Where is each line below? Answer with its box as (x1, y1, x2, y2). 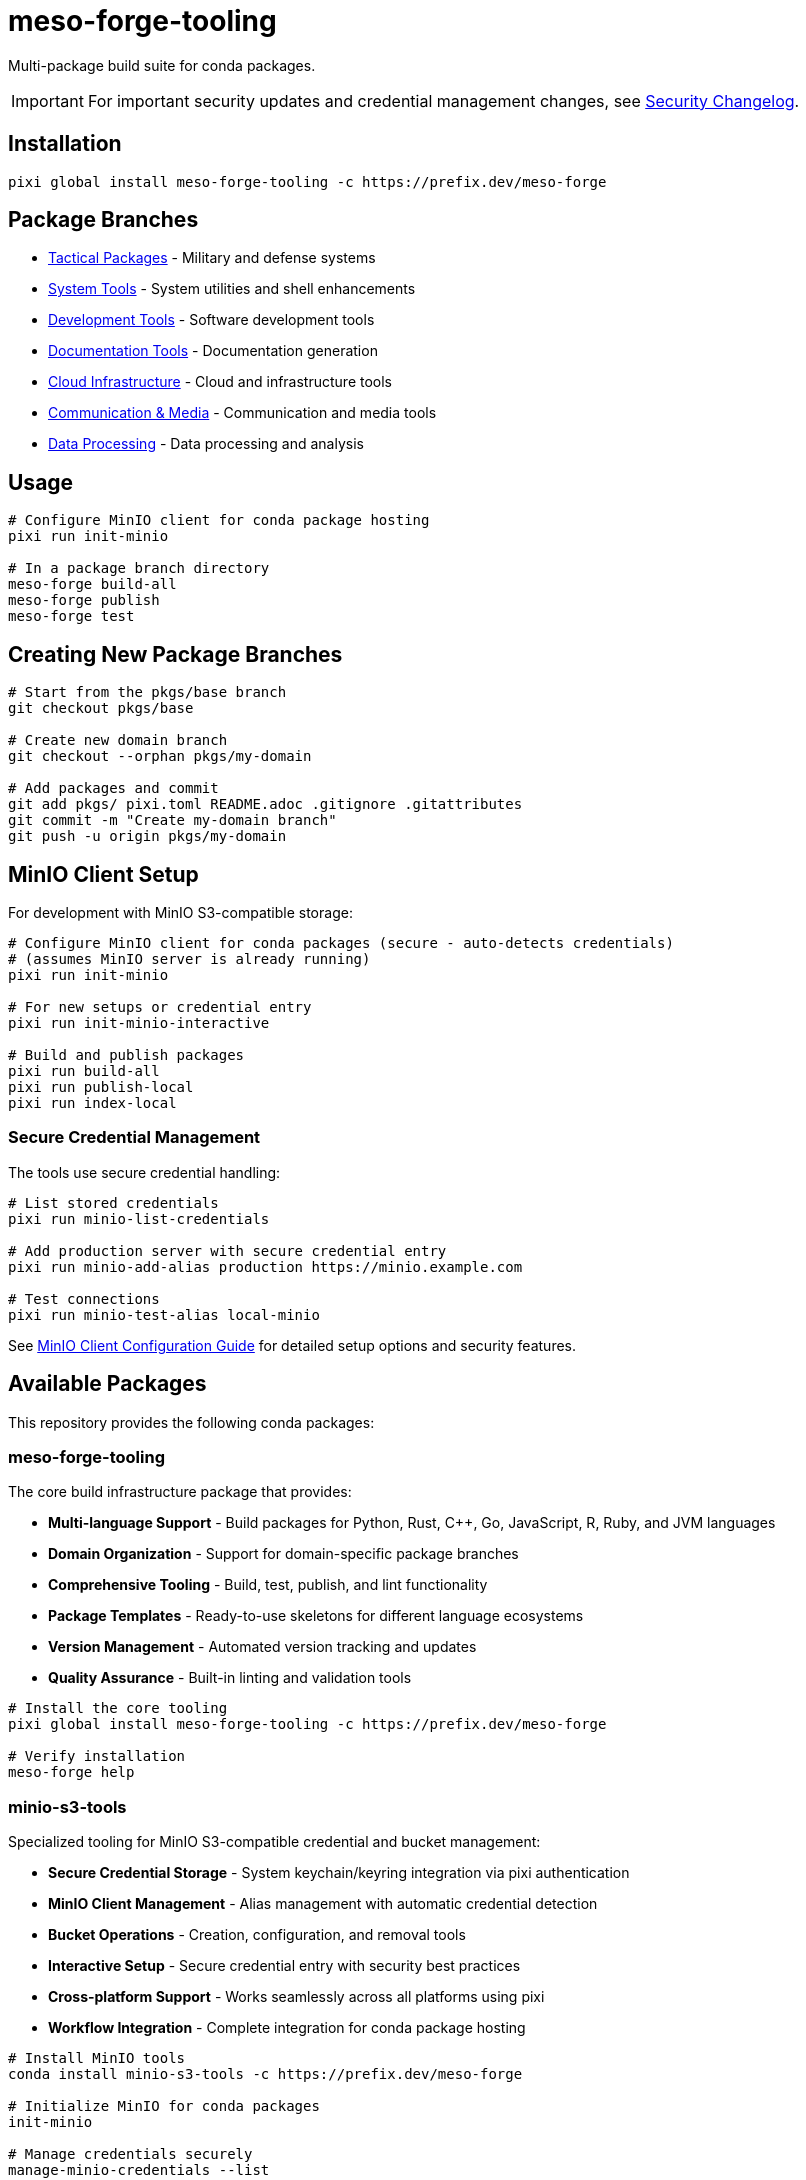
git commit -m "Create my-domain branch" (8, 812, 337, 829)
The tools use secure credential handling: (8, 1163, 281, 1181)
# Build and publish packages (8, 1046, 245, 1063)
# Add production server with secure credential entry (8, 1242, 447, 1259)
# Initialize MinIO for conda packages (8, 2098, 320, 2115)
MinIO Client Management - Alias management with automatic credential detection (48, 1895, 598, 1913)
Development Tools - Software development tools (48, 311, 375, 329)
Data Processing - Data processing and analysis (48, 435, 364, 453)
